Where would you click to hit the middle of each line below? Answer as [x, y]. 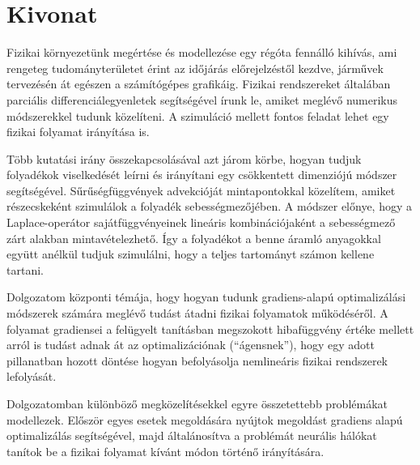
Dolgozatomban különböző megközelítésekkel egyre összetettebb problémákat [197, 403]
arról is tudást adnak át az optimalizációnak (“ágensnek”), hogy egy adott [191, 345]
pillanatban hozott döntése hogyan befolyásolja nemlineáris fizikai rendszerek [197, 360]
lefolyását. [32, 376]
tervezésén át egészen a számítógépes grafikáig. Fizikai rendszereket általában [199, 84]
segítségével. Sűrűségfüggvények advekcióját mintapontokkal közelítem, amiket [201, 190]
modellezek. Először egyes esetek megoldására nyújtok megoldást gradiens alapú [205, 419]
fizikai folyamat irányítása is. [78, 132]
